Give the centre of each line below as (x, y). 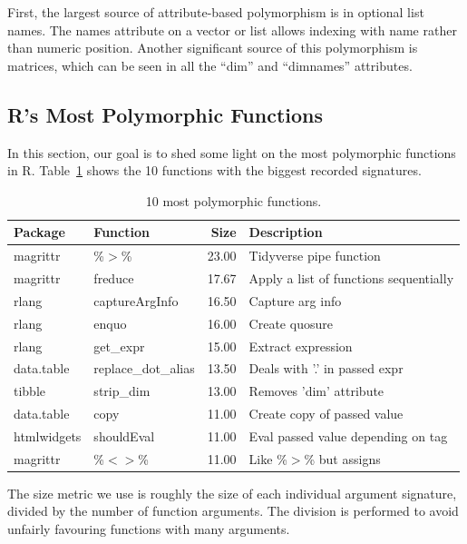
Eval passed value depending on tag (348, 435)
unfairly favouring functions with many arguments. (149, 529)
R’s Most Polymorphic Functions (165, 114)
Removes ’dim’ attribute (316, 391)
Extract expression (301, 346)
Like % (268, 458)
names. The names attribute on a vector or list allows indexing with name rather (232, 30)
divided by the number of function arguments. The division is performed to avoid (233, 511)
